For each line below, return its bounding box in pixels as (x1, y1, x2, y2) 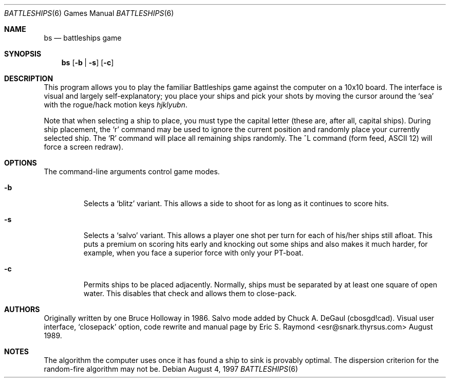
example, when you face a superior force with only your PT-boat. (83, 248, 304, 257)
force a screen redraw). (44, 142, 123, 151)
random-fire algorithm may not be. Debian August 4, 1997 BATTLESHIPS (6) (44, 365, 298, 373)
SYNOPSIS (4, 49, 42, 58)
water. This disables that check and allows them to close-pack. (83, 289, 297, 298)
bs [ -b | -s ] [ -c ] (61, 58, 114, 67)
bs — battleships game (44, 33, 122, 42)
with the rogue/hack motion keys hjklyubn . (44, 100, 188, 109)
